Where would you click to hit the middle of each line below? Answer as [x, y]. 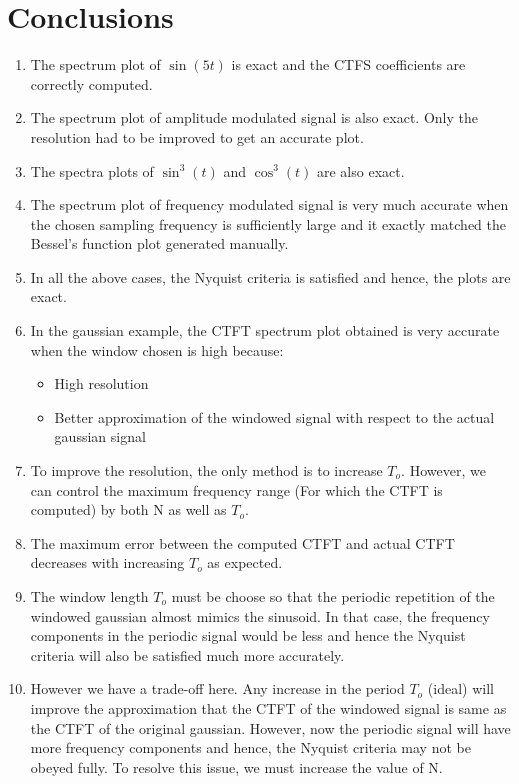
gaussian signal [100, 436]
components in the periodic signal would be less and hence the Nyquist [248, 635]
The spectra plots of [92, 170]
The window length [89, 596]
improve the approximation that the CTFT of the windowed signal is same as [268, 707]
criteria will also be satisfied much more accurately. [187, 654]
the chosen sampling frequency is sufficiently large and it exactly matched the [268, 223]
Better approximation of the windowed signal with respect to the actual [274, 416]
